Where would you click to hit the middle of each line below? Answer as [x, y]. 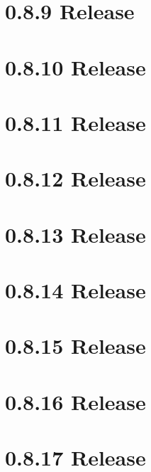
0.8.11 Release [75, 122]
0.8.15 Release [75, 346]
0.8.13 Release [75, 234]
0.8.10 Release [75, 67]
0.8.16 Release [75, 401]
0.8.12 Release [75, 178]
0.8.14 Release [75, 290]
